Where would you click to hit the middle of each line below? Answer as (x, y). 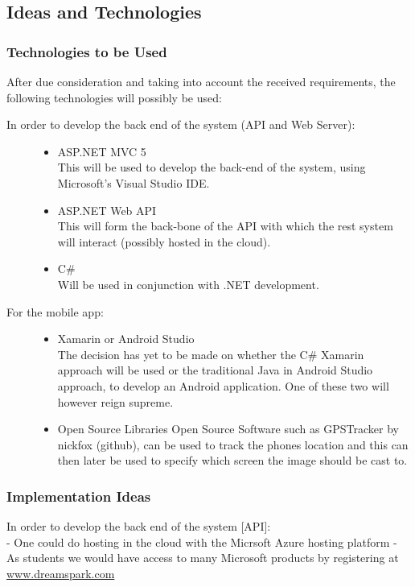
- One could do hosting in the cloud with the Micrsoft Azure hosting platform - (202, 542)
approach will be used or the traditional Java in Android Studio (215, 370)
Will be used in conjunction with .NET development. (188, 284)
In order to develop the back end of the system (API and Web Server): (181, 124)
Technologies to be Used (87, 51)
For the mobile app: (55, 311)
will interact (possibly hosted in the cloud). (164, 241)
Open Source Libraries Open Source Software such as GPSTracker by (228, 429)
